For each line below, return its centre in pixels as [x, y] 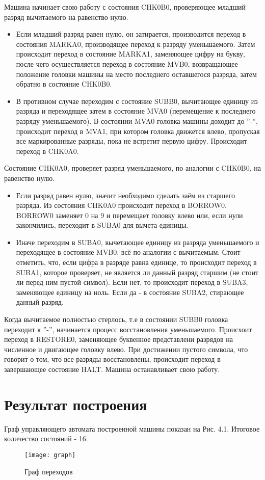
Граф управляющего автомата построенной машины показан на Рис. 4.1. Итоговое [132, 428]
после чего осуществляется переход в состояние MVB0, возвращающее [127, 63]
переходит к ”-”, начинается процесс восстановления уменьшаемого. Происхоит [128, 329]
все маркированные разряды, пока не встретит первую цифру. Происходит [131, 141]
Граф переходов [49, 471]
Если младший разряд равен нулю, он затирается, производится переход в [131, 34]
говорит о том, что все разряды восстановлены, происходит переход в [112, 359]
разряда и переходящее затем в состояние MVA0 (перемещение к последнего [136, 111]
